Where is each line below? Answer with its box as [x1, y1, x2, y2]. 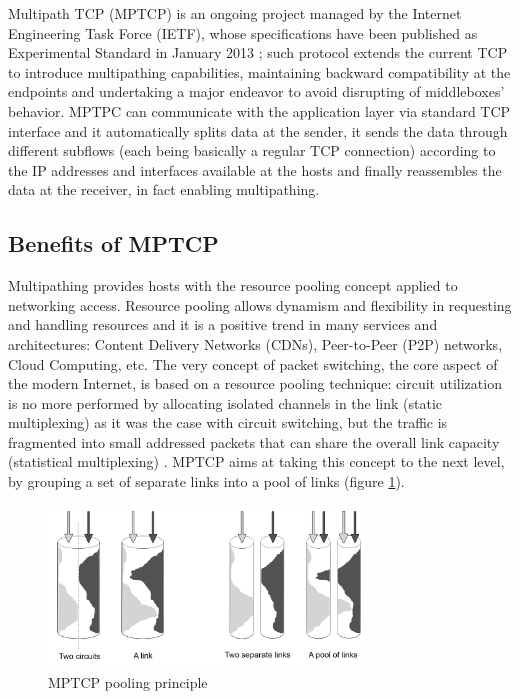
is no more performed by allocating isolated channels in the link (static [8, 392, 443, 413]
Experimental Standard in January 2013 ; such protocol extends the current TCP [8, 42, 508, 63]
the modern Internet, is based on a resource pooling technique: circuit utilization [8, 373, 502, 394]
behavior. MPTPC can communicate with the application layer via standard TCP [8, 100, 511, 121]
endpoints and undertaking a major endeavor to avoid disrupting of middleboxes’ [8, 81, 505, 102]
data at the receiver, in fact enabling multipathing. [8, 179, 320, 200]
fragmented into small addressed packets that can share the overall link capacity [8, 431, 500, 452]
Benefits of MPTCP [8, 228, 219, 259]
